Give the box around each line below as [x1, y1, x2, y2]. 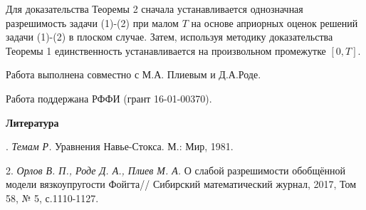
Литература [6, 115, 59, 130]
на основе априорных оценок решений [191, 15, 358, 30]
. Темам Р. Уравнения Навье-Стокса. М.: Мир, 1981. [6, 139, 234, 154]
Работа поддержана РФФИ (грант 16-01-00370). [6, 90, 212, 105]
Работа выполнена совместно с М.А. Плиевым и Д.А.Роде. [6, 67, 261, 82]
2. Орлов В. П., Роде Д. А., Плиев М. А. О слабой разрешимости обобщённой [6, 162, 345, 177]
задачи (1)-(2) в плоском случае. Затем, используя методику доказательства [6, 29, 333, 44]
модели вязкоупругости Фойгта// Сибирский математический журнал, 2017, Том [6, 177, 357, 191]
